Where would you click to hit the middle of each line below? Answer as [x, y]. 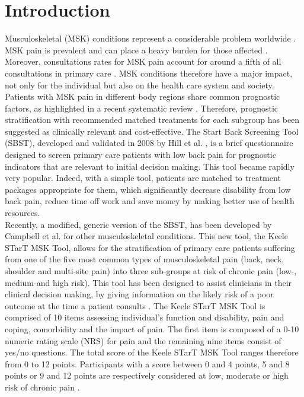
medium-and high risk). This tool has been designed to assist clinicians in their [148, 282]
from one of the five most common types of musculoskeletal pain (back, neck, [145, 259]
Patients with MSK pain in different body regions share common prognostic [143, 96]
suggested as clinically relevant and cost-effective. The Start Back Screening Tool [152, 131]
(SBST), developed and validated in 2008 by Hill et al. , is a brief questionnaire [149, 143]
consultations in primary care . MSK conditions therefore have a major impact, [149, 73]
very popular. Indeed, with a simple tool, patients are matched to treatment [143, 178]
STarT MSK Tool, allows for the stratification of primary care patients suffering [150, 247]
